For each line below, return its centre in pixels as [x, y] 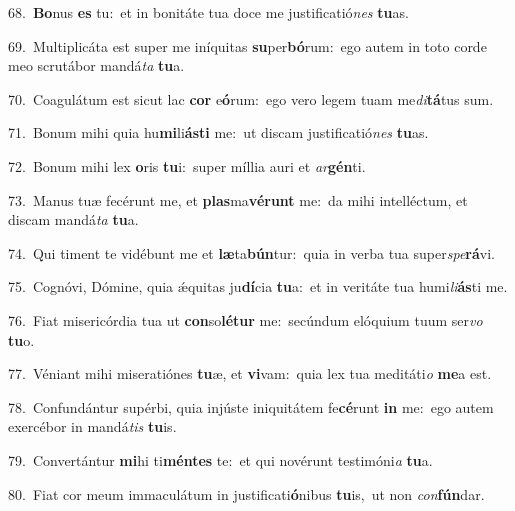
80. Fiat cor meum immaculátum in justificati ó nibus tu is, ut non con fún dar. [246, 493]
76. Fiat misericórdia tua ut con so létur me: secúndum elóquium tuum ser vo [245, 319]
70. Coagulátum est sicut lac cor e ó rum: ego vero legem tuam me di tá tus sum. [251, 98]
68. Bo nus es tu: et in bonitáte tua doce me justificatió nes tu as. [208, 12]
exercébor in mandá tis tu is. [92, 426]
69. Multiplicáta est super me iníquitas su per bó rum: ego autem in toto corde [247, 45]
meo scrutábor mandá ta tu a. [96, 65]
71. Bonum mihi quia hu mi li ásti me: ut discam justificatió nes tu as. [218, 132]
